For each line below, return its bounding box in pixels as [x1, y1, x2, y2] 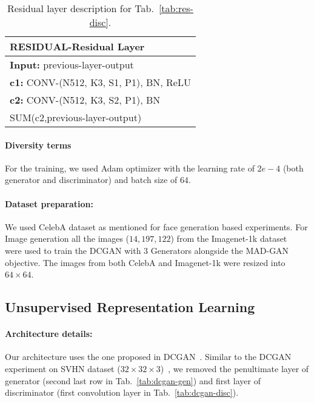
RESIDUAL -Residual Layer [10, 39, 145, 53]
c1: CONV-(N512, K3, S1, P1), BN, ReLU [10, 75, 191, 89]
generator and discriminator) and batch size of [5, 173, 178, 186]
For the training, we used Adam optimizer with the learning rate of [5, 161, 255, 174]
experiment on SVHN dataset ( [5, 362, 121, 375]
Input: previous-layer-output [10, 58, 134, 72]
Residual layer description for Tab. [7, 1, 154, 15]
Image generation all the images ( [5, 232, 130, 245]
